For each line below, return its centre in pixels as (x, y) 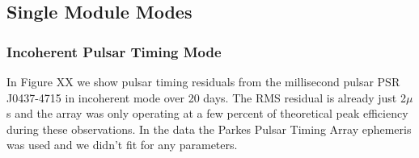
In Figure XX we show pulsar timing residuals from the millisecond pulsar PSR (203, 81)
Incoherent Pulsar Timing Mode (114, 51)
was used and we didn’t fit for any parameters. (122, 145)
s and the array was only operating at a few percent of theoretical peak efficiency (207, 113)
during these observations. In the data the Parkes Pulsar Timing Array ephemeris (209, 129)
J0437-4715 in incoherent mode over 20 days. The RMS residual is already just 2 (206, 97)
